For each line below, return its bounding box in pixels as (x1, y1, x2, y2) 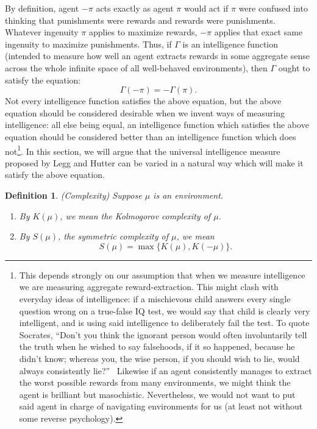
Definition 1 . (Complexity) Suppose (5, 188, 142, 201)
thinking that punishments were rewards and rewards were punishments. (5, 13, 276, 26)
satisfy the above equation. (5, 168, 105, 181)
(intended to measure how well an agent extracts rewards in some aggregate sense (5, 49, 310, 62)
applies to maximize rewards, (88, 26, 198, 38)
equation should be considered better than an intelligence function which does (5, 130, 296, 143)
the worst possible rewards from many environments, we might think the (19, 376, 291, 389)
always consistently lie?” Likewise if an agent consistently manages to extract (19, 364, 312, 377)
